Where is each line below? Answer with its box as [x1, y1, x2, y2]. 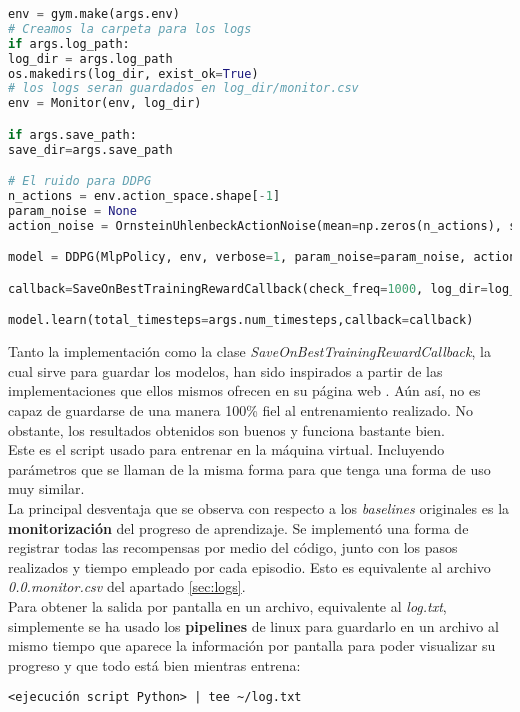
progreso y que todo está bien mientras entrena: [8, 654, 301, 675]
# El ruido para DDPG [8, 174, 152, 189]
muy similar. [8, 478, 85, 499]
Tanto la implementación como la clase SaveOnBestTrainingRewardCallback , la [8, 341, 491, 362]
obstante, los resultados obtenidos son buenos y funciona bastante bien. [8, 419, 446, 440]
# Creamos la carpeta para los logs [8, 21, 252, 36]
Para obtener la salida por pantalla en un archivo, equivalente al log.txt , [8, 596, 447, 616]
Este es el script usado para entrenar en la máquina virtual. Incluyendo [8, 439, 445, 460]
